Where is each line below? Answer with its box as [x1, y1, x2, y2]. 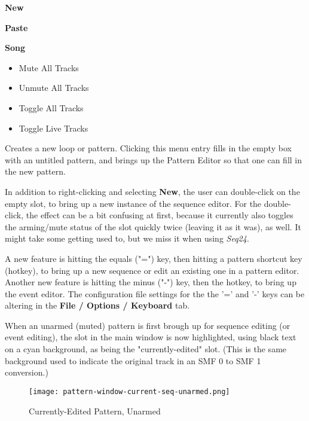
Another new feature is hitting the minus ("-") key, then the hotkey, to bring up [5, 276, 296, 288]
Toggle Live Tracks [19, 121, 88, 134]
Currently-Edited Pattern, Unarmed [29, 404, 161, 417]
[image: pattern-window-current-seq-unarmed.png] [29, 387, 230, 396]
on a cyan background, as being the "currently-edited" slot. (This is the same [5, 343, 287, 355]
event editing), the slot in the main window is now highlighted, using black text [5, 331, 296, 343]
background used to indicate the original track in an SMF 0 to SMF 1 [5, 354, 261, 367]
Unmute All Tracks [19, 81, 89, 94]
